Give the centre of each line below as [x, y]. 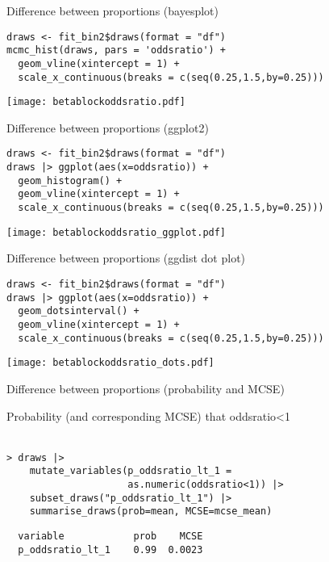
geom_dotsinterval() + [79, 311]
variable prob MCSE [110, 536]
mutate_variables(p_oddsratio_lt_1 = [131, 471]
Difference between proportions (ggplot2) [108, 127]
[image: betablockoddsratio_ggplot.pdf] [117, 232]
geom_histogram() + [70, 180]
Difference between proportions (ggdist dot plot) [126, 258]
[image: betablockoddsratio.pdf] [96, 102]
